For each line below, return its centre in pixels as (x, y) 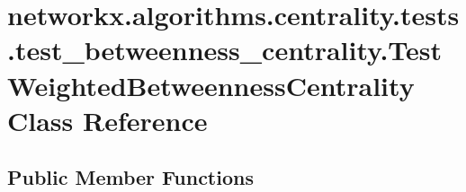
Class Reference (108, 120)
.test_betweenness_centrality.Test (225, 50)
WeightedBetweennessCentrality (211, 85)
